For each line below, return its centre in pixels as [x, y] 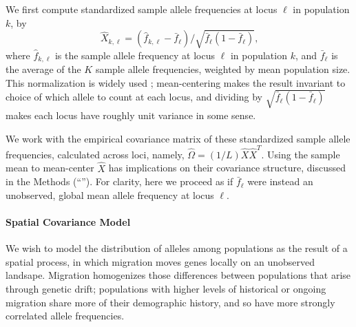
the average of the [43, 69]
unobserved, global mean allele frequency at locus [110, 194]
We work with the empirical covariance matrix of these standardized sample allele [178, 138]
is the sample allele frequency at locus [135, 55]
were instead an [280, 181]
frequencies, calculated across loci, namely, [95, 154]
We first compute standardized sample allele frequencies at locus [142, 9]
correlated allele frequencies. [65, 316]
